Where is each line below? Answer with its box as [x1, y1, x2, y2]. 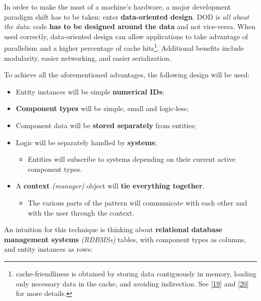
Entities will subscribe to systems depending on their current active [28, 154, 236, 164]
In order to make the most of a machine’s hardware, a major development [4, 2, 231, 12]
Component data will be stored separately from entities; [16, 120, 196, 130]
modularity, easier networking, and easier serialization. [4, 52, 171, 63]
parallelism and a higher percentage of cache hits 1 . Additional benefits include [4, 41, 244, 53]
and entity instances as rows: [4, 244, 93, 254]
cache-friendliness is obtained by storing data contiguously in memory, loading [16, 268, 256, 278]
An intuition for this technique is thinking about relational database [4, 224, 222, 235]
